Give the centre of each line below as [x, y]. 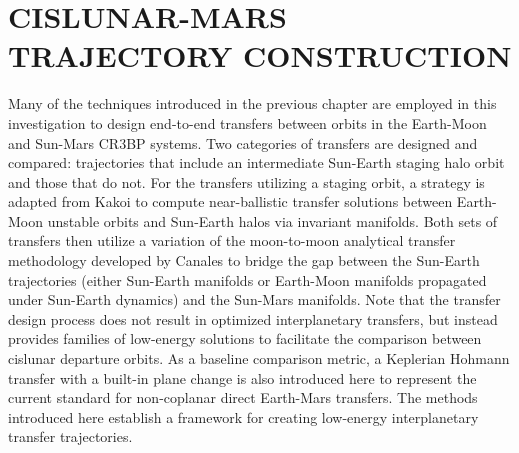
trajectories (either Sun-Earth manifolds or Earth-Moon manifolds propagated [247, 279]
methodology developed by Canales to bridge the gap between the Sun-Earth [244, 260]
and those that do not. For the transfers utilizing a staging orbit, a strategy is [246, 181]
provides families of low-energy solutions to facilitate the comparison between [245, 338]
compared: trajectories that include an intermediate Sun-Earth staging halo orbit [256, 162]
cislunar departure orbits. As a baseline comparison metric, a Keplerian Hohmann [259, 358]
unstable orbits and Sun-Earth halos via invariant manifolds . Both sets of [272, 220]
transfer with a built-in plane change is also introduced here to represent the [242, 377]
